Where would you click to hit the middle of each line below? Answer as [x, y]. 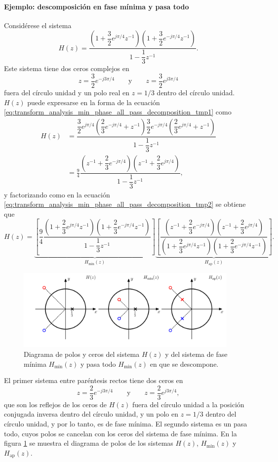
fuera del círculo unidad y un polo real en [67, 92]
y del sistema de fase [196, 354]
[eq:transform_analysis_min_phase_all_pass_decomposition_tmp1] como [118, 112]
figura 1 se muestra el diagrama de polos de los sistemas [89, 443]
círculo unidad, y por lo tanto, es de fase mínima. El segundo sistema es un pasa [126, 423]
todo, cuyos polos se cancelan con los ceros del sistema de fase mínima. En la [120, 433]
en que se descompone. [184, 364]
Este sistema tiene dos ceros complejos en [67, 68]
